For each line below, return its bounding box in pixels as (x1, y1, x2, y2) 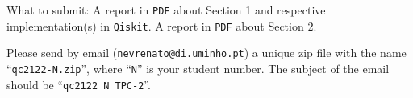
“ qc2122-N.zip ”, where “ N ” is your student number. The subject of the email (6, 59, 390, 76)
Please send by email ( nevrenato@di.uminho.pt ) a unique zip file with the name (6, 44, 407, 61)
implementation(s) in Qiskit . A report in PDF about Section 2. (6, 17, 317, 34)
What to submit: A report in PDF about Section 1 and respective (6, 2, 326, 18)
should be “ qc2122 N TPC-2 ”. (6, 76, 151, 92)
